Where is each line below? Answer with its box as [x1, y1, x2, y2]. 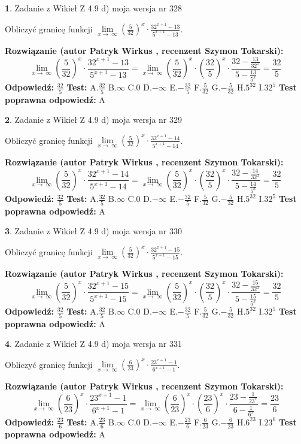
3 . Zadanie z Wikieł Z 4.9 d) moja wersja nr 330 [5, 225, 183, 237]
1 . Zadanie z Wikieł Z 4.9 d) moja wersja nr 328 [5, 2, 183, 14]
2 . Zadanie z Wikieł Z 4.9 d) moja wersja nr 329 [5, 113, 183, 126]
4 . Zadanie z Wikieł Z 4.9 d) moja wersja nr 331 [5, 337, 183, 350]
